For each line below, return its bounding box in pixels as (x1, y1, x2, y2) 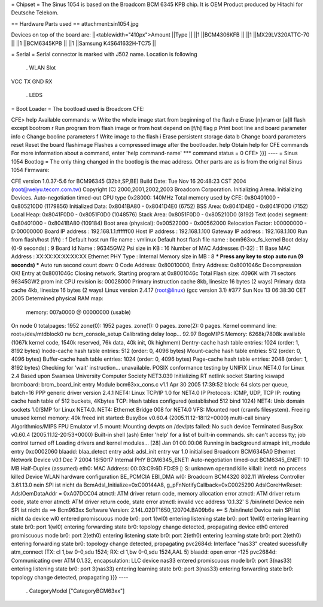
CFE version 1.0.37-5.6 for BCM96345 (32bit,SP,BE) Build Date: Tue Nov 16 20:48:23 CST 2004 (11, 177, 246, 185)
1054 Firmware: (11, 167, 50, 174)
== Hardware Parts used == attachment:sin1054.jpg (11, 20, 139, 27)
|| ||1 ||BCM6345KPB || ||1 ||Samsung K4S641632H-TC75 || (11, 40, 157, 47)
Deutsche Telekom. (11, 9, 59, 16)
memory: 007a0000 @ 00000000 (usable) (26, 309, 131, 316)
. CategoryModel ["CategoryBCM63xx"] (26, 587, 125, 594)
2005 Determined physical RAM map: (11, 295, 104, 302)
